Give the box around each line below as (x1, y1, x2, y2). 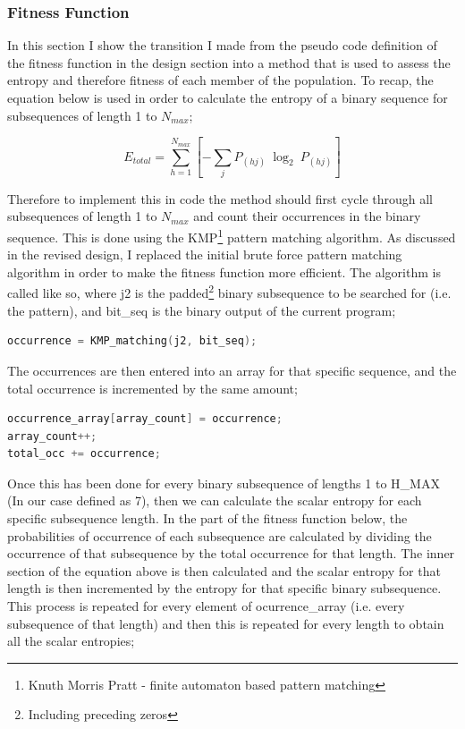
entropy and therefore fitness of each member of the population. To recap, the (7, 71, 434, 89)
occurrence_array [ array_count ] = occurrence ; (7, 412, 283, 426)
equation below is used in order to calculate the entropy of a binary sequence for (7, 89, 448, 106)
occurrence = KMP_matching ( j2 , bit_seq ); (7, 335, 258, 348)
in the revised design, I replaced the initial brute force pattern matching (7, 245, 402, 264)
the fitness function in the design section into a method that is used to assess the (7, 53, 451, 72)
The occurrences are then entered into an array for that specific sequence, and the (7, 360, 457, 379)
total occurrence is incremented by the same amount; (7, 378, 298, 397)
